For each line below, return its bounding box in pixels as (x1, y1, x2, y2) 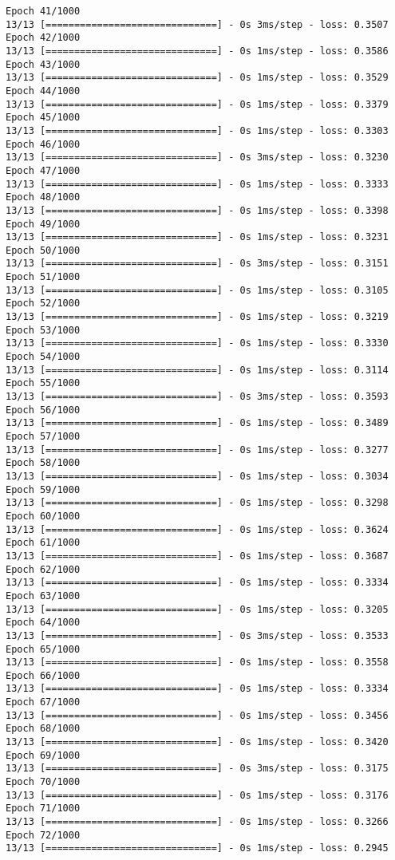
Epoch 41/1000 (6, 6, 81, 17)
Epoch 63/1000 (6, 590, 81, 602)
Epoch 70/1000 (6, 776, 81, 788)
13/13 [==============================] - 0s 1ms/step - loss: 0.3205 (6, 603, 389, 615)
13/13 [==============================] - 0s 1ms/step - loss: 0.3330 (6, 337, 389, 349)
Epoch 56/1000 (6, 404, 81, 416)
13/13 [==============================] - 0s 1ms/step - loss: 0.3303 (6, 124, 389, 136)
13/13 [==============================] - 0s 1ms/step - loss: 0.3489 (6, 417, 389, 429)
